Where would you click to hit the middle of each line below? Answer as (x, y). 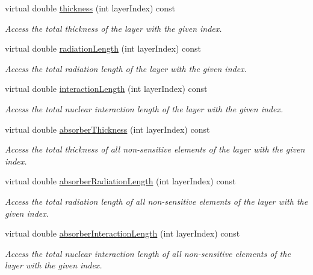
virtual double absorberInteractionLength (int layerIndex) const (122, 233)
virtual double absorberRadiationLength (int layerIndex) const (120, 181)
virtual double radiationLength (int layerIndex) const (103, 48)
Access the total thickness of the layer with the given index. (113, 28)
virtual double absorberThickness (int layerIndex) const (107, 129)
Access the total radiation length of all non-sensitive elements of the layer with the (156, 201)
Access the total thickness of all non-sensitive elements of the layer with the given (155, 149)
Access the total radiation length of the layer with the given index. (126, 68)
